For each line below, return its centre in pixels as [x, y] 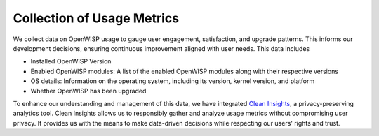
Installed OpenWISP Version [71, 61]
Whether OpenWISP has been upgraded [88, 91]
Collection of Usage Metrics [96, 18]
